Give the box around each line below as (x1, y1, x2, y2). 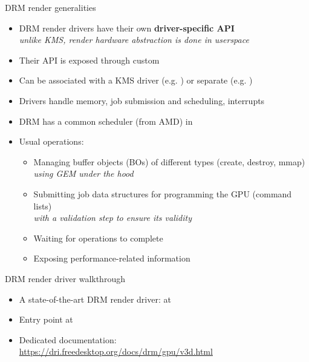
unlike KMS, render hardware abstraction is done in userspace (19, 33, 249, 46)
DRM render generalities (5, 1, 96, 13)
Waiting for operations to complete (33, 231, 163, 244)
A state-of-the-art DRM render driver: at (19, 292, 171, 305)
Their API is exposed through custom (19, 53, 160, 66)
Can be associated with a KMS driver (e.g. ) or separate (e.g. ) (19, 74, 253, 87)
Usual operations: (19, 135, 84, 148)
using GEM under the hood (33, 167, 134, 180)
